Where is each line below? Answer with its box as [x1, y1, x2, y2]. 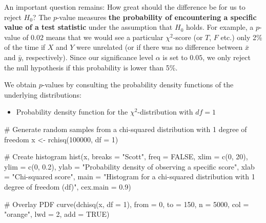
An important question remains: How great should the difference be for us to [4, 2, 245, 12]
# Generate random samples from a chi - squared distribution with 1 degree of [4, 123, 247, 134]
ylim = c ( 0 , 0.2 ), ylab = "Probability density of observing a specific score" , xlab [4, 161, 255, 172]
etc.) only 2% [220, 31, 262, 42]
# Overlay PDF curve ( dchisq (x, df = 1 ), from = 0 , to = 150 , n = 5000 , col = [4, 198, 249, 209]
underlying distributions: [4, 89, 81, 100]
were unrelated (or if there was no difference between [76, 42, 243, 52]
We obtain [4, 79, 37, 90]
